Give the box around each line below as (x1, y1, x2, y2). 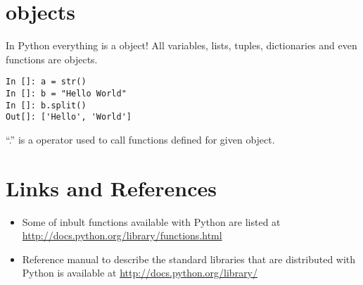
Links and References (6, 173, 217, 202)
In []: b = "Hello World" (6, 88, 127, 99)
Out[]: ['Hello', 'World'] (6, 112, 132, 122)
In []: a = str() (6, 77, 87, 87)
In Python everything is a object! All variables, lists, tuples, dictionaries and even (6, 38, 357, 53)
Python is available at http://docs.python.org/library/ (22, 265, 258, 280)
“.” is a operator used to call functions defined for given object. (6, 132, 275, 146)
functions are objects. (6, 51, 98, 66)
